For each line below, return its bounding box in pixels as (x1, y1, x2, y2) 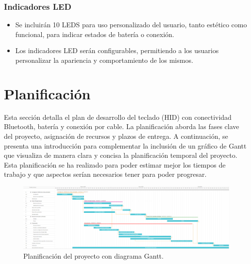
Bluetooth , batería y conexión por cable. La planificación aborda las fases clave (4, 121, 239, 132)
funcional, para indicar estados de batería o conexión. (15, 29, 174, 39)
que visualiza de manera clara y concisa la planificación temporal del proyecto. (4, 150, 237, 160)
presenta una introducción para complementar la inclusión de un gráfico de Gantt (4, 140, 247, 151)
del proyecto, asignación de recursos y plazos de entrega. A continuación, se (4, 131, 228, 141)
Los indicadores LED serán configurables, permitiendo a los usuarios (15, 45, 219, 56)
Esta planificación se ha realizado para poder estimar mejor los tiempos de (4, 159, 226, 170)
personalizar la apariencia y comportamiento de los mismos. (15, 55, 193, 65)
